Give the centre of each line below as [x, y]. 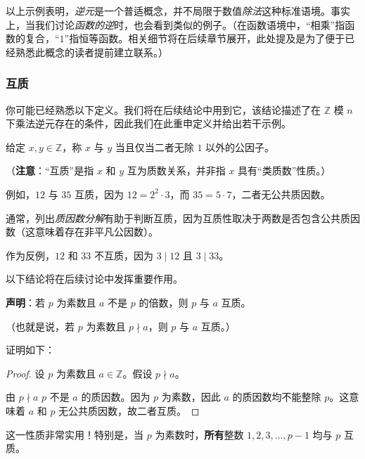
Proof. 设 [25, 373]
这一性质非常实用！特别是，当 [75, 434]
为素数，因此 [191, 397]
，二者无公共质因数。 [281, 194]
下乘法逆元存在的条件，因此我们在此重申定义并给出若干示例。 [148, 123]
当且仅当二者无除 [154, 147]
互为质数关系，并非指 [176, 170]
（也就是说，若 [40, 326]
